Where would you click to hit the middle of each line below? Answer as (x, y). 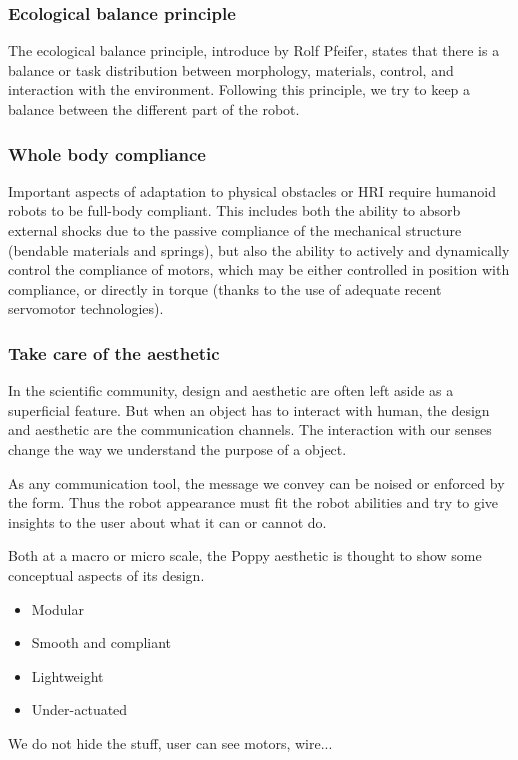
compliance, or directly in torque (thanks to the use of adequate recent (225, 288)
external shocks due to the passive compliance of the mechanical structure (235, 230)
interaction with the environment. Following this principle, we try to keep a (239, 89)
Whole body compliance (107, 153)
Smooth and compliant (101, 642)
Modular (57, 608)
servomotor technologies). (86, 308)
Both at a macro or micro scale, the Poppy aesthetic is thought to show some (245, 555)
